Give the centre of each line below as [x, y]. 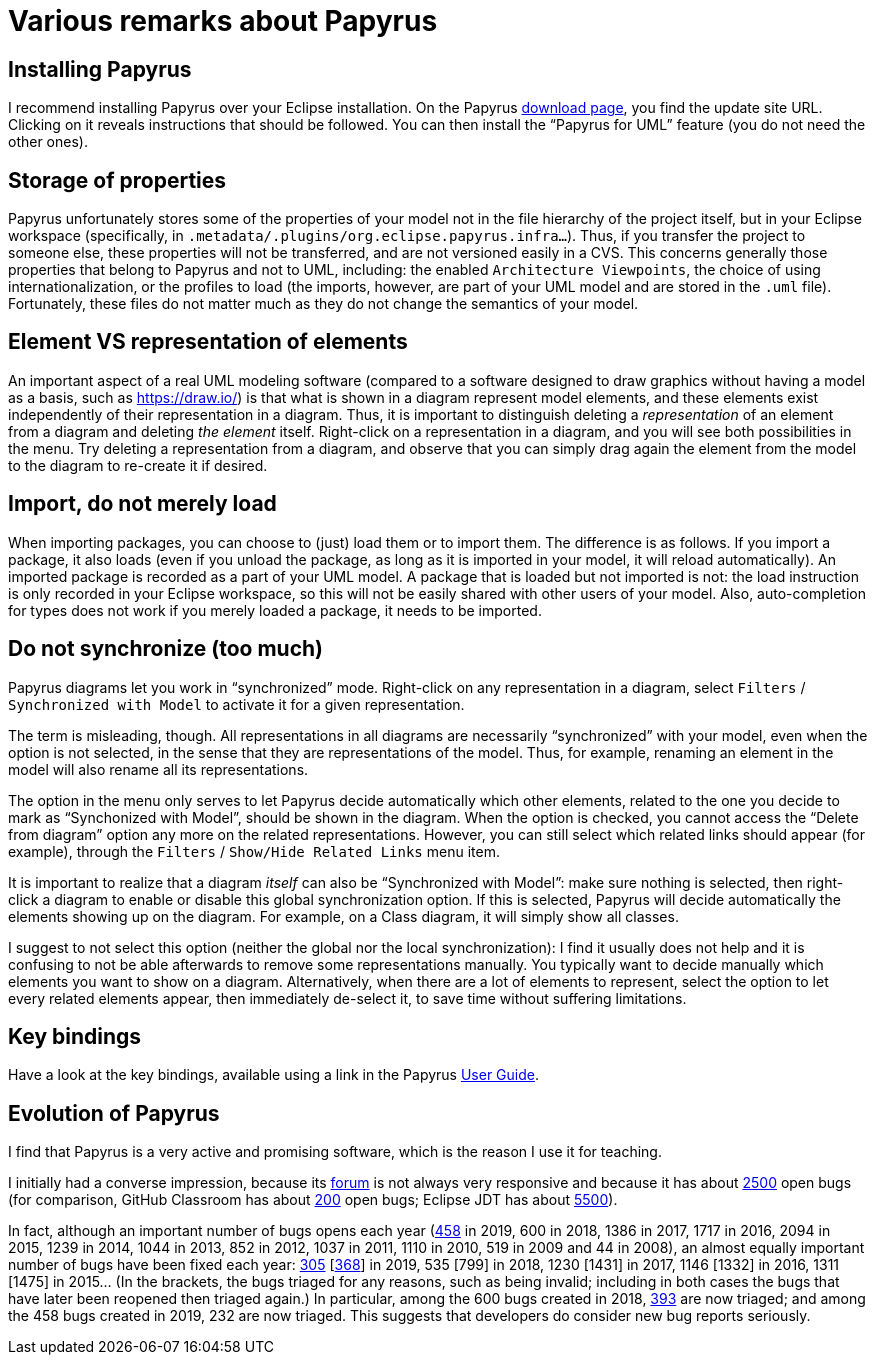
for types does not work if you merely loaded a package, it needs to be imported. [275, 610]
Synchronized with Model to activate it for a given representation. [236, 704]
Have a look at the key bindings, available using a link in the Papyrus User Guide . [273, 1075]
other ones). [48, 142]
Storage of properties [117, 180]
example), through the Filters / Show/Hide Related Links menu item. [254, 851]
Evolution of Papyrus [114, 1113]
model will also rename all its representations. [158, 769]
